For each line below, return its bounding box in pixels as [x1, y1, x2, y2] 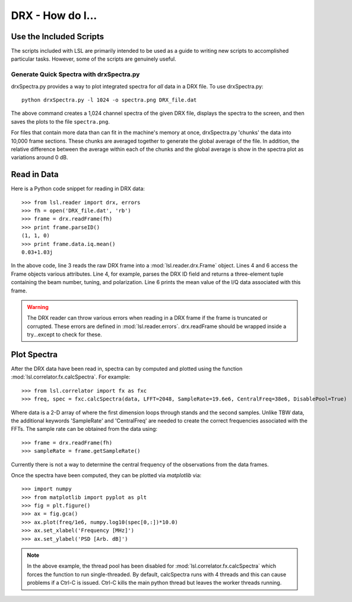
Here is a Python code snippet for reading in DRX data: [11, 185, 145, 193]
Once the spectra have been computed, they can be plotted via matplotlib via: [11, 471, 202, 478]
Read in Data [11, 169, 59, 179]
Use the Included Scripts [11, 31, 104, 42]
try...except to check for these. [27, 331, 102, 338]
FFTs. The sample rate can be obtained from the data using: [11, 426, 157, 433]
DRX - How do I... [11, 9, 97, 22]
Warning [27, 303, 49, 310]
